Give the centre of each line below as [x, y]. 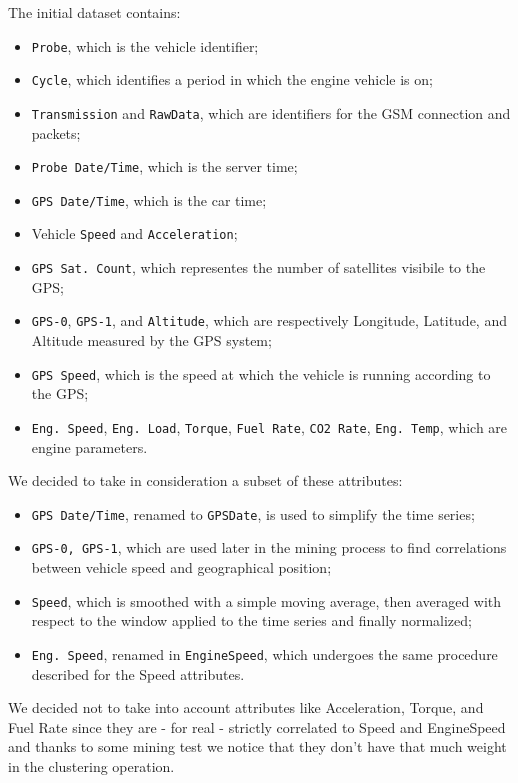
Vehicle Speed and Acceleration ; [134, 233]
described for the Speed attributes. [138, 673]
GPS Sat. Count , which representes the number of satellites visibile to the [258, 267]
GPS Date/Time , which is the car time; [149, 199]
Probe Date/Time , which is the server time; [164, 166]
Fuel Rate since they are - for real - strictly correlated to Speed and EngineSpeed [257, 726]
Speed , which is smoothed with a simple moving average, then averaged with [266, 600]
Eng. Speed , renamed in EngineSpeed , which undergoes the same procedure [264, 653]
